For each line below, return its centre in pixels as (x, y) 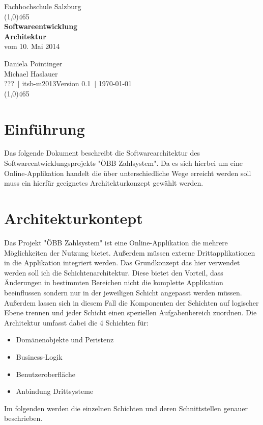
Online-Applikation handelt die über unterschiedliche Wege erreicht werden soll (128, 173)
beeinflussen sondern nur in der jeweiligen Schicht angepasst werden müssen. (123, 292)
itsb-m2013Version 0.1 (56, 83)
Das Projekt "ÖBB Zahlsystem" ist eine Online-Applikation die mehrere (116, 242)
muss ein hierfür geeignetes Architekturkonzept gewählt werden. (104, 183)
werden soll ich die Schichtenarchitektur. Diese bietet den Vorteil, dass (114, 272)
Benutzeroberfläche (46, 374)
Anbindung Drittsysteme (55, 391)
